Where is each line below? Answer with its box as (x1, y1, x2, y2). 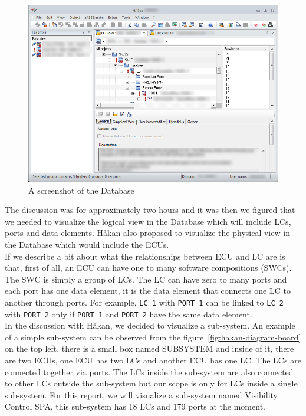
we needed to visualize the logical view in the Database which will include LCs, (5, 215, 291, 227)
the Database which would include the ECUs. (5, 238, 169, 250)
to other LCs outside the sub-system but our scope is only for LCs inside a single (5, 377, 298, 389)
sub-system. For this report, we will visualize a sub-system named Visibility (5, 388, 278, 401)
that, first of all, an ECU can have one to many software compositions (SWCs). (5, 261, 292, 274)
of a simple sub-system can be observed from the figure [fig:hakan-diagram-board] (5, 330, 301, 343)
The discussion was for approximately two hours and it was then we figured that (5, 204, 295, 216)
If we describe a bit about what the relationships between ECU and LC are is (5, 250, 285, 262)
